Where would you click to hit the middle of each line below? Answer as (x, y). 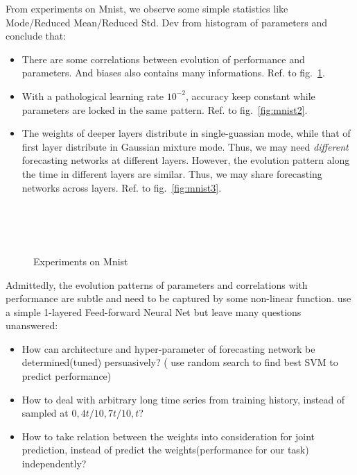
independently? (54, 464)
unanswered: (32, 325)
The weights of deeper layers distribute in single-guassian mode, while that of (186, 133)
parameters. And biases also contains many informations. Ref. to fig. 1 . (173, 73)
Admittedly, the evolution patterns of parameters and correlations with (157, 284)
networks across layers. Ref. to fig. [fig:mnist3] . (122, 187)
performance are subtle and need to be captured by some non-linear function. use (178, 298)
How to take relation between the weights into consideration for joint (168, 436)
